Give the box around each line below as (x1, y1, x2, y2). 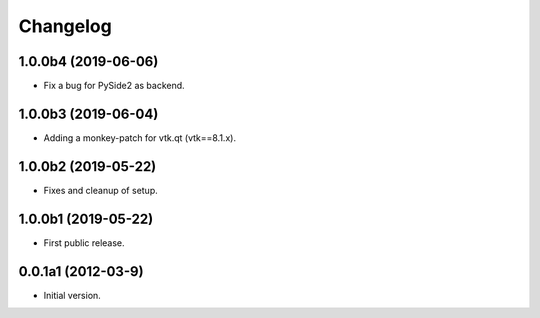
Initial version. (43, 289, 102, 301)
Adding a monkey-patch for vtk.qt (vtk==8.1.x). (43, 131, 237, 144)
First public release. (43, 236, 125, 249)
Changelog (18, 15, 112, 37)
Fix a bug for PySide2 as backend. (43, 80, 185, 92)
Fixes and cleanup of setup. (43, 184, 159, 196)
